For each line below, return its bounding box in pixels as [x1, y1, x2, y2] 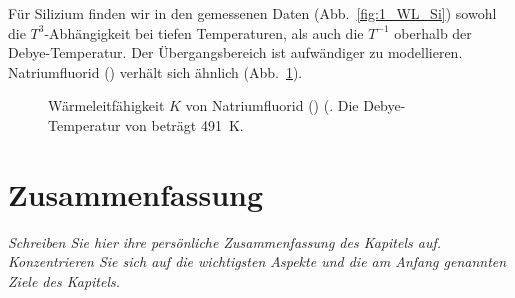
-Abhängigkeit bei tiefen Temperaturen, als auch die [44, 22, 364, 43]
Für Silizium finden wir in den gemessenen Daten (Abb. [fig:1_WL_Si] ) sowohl [8, 3, 497, 23]
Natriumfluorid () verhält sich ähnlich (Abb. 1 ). [8, 61, 303, 82]
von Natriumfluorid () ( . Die [185, 95, 359, 116]
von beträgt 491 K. [125, 114, 244, 135]
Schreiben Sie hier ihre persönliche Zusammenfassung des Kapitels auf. [8, 231, 442, 252]
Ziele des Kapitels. [8, 270, 121, 291]
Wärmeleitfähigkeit [48, 95, 165, 116]
